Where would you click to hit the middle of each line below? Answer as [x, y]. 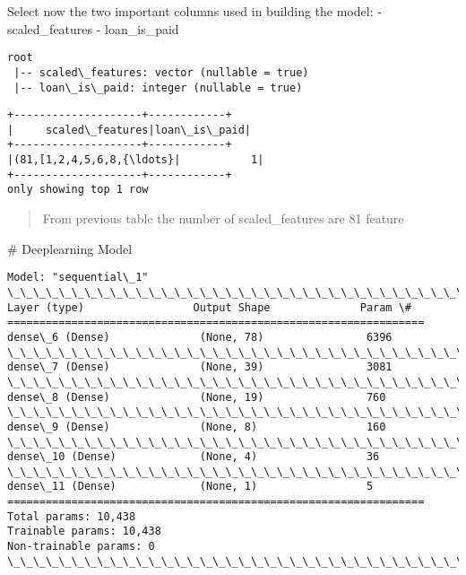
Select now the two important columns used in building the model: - [194, 11]
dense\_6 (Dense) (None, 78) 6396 [200, 337]
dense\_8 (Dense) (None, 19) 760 [197, 397]
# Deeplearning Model [70, 248]
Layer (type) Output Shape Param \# [210, 307]
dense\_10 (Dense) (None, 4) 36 [194, 457]
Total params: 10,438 [72, 516]
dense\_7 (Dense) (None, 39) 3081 [200, 367]
